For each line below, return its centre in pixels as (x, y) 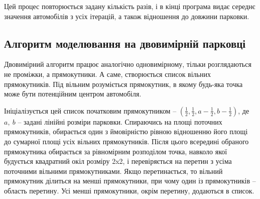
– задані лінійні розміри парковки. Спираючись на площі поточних (120, 121)
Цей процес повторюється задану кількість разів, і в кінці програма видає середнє (130, 6)
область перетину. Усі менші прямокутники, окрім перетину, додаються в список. (129, 190)
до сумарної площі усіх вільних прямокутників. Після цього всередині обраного (126, 141)
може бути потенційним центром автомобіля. (73, 94)
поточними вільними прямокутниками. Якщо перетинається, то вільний (113, 171)
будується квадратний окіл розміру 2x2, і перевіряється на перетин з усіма (118, 161)
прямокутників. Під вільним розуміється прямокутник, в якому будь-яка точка (123, 84)
